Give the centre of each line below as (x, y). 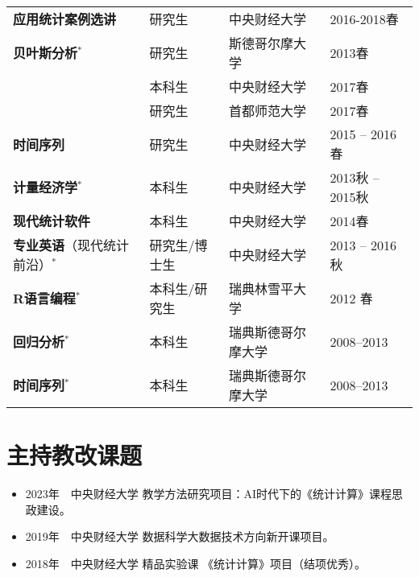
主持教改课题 (75, 455)
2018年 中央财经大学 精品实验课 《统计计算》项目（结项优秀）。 (196, 563)
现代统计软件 (52, 221)
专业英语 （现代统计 (71, 245)
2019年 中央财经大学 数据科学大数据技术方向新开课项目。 (180, 536)
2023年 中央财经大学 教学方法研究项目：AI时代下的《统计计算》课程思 (214, 494)
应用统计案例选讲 (65, 19)
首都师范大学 (267, 111)
